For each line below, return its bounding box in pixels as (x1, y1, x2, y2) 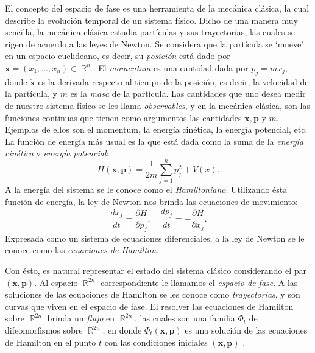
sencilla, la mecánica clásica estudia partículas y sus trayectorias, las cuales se (5, 26, 296, 38)
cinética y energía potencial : (5, 147, 109, 159)
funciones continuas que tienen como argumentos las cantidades (5, 111, 242, 124)
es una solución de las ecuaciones (185, 324, 308, 337)
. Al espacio (34, 276, 78, 288)
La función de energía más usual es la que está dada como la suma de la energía (5, 135, 304, 147)
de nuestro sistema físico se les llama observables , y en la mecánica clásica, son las (5, 99, 310, 111)
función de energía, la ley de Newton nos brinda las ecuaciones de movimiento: (5, 195, 298, 208)
